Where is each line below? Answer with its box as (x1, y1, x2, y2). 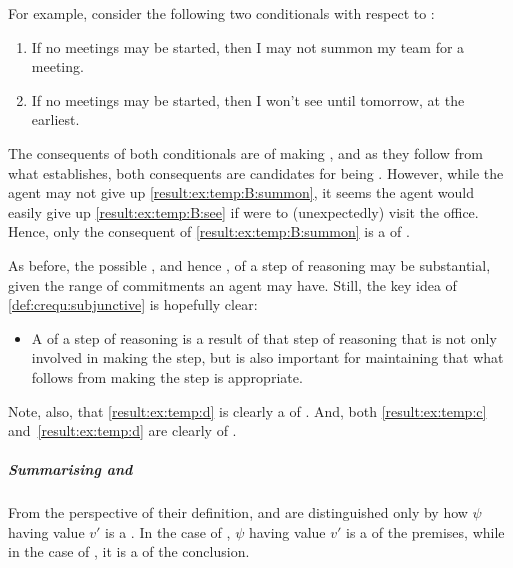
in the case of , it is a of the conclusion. (8, 541, 250, 562)
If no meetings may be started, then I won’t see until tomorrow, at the (31, 89, 465, 110)
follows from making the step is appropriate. (31, 366, 303, 387)
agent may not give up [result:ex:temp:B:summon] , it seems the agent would (8, 182, 475, 203)
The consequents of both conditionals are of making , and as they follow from (8, 142, 483, 163)
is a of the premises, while (346, 521, 505, 542)
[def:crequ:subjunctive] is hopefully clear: (8, 294, 258, 315)
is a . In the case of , (105, 521, 231, 542)
